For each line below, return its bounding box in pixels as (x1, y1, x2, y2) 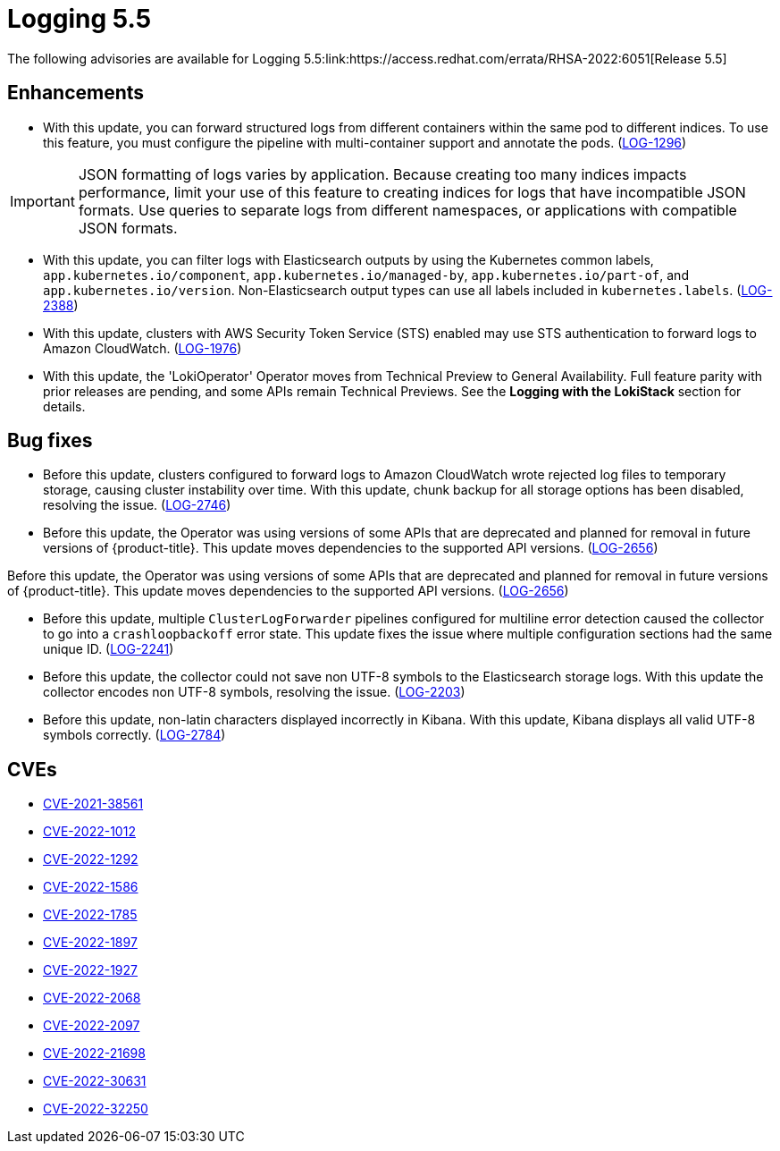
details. (43, 398, 86, 414)
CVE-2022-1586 (43, 879, 138, 895)
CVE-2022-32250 (43, 1101, 148, 1117)
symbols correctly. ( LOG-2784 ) (43, 727, 226, 743)
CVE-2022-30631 (43, 1073, 147, 1089)
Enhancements (7, 81, 145, 105)
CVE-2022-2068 (43, 990, 141, 1006)
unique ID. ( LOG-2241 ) (43, 641, 174, 657)
